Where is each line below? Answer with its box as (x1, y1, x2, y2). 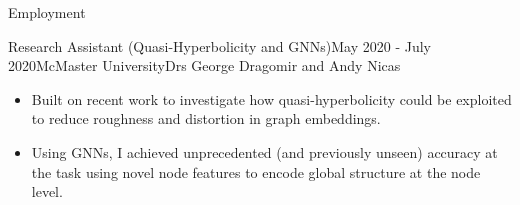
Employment (8, 2, 86, 22)
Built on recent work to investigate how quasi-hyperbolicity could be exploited (31, 88, 512, 109)
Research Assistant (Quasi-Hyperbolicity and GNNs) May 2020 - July (8, 35, 431, 56)
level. (31, 181, 63, 202)
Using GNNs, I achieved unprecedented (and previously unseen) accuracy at (31, 141, 498, 162)
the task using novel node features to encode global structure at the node (31, 161, 481, 182)
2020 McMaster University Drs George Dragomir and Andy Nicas (8, 55, 401, 76)
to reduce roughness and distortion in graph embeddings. (31, 108, 381, 129)
